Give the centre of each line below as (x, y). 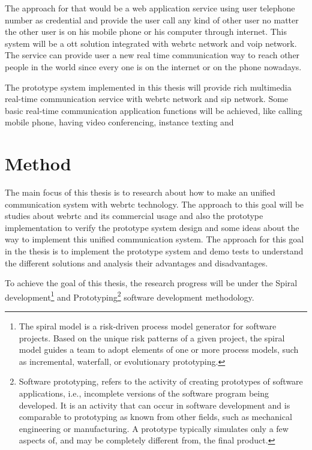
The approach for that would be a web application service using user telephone (150, 8)
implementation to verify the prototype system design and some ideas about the (152, 227)
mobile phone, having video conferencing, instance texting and (119, 122)
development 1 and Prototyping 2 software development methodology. (130, 296)
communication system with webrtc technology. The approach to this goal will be (154, 204)
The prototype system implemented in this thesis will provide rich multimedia (148, 87)
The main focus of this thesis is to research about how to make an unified (140, 192)
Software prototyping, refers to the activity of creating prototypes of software (161, 381)
